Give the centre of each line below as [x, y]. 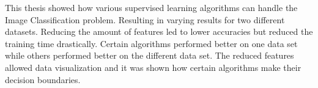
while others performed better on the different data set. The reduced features [150, 55]
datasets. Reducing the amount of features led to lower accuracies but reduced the [159, 31]
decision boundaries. [43, 79]
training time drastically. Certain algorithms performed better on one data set [151, 43]
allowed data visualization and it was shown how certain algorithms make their [153, 67]
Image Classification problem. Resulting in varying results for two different [145, 19]
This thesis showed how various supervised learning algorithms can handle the [151, 7]
